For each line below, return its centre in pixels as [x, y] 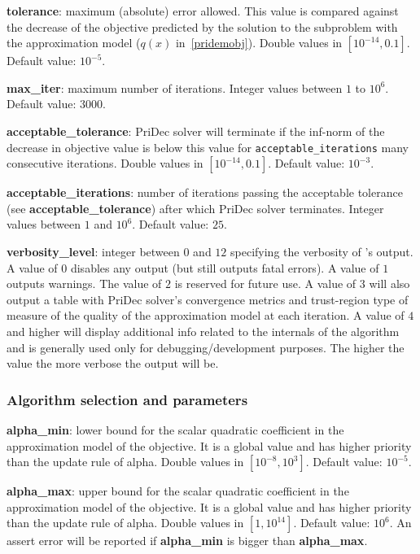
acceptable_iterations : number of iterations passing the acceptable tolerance [205, 192]
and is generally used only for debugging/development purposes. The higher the [206, 347]
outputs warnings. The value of [84, 284]
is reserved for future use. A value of [265, 284]
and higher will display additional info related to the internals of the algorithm [203, 331]
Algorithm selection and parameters [127, 399]
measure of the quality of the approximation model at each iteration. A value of [206, 315]
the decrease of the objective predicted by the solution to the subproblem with [202, 26]
